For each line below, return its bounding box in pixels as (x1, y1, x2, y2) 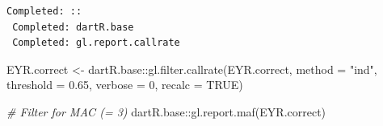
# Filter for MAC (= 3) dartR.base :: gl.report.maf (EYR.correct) (6, 103, 326, 120)
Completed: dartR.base (12, 21, 134, 33)
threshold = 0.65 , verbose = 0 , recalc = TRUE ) (6, 76, 243, 93)
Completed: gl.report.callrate (12, 37, 180, 49)
